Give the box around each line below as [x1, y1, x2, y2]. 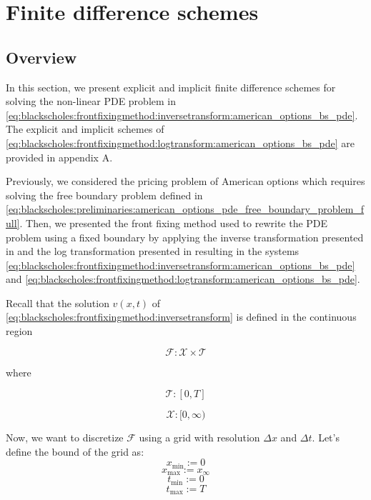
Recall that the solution [6, 295, 109, 310]
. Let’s [312, 430, 340, 445]
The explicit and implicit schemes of [6, 121, 164, 136]
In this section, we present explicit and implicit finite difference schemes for [6, 79, 336, 94]
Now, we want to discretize [6, 430, 124, 445]
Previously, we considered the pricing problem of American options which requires [6, 174, 365, 189]
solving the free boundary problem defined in [6, 187, 203, 202]
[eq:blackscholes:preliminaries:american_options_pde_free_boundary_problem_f [6, 201, 365, 216]
